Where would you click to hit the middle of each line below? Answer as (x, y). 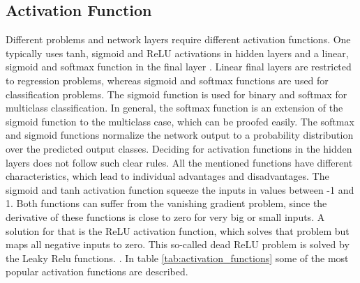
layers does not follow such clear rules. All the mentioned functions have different (179, 162)
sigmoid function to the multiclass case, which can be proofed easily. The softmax (180, 121)
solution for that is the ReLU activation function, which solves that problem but (178, 230)
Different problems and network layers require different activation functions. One (178, 39)
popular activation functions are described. (97, 271)
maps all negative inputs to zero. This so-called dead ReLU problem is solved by (178, 244)
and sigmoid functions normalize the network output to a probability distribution (180, 135)
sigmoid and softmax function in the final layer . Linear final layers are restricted (179, 67)
